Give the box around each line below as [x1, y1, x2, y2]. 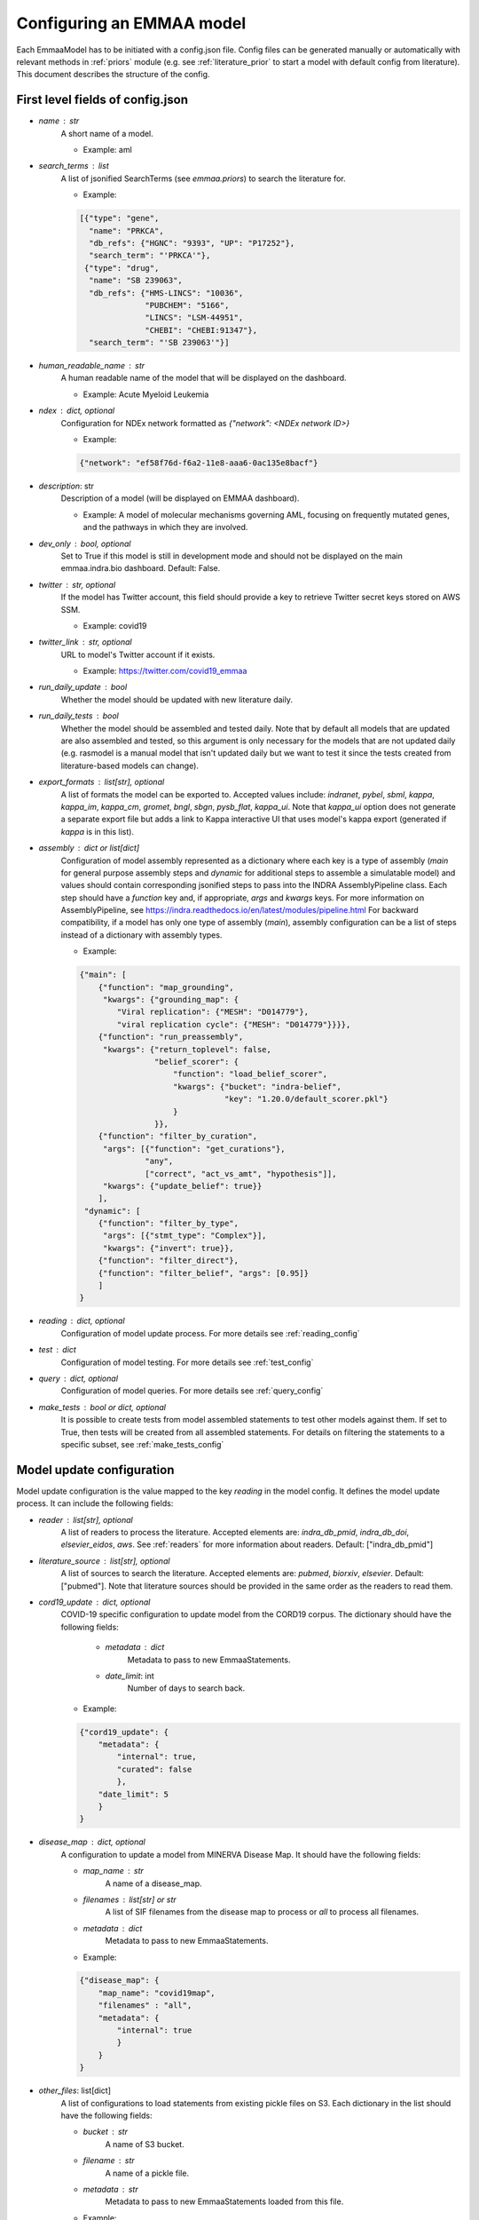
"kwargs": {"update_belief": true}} [102, 1181, 263, 1191]
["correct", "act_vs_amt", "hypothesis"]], [145, 1169, 337, 1178]
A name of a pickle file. [105, 2168, 190, 2178]
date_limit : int [105, 1670, 154, 1681]
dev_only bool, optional [38, 538, 131, 549]
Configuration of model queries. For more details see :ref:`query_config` [60, 1385, 324, 1396]
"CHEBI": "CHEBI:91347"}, [145, 325, 257, 335]
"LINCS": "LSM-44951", [145, 313, 244, 323]
